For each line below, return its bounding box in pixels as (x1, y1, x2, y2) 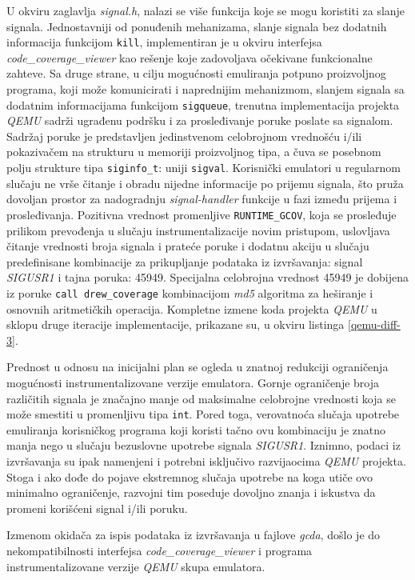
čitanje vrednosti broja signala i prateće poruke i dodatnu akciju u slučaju (6, 238, 369, 254)
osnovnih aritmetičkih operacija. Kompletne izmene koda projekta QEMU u (6, 300, 377, 317)
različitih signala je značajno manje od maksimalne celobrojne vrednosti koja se (6, 390, 396, 406)
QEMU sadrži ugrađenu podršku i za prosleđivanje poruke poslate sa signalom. (6, 112, 393, 129)
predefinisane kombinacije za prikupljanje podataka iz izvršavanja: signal (6, 253, 363, 270)
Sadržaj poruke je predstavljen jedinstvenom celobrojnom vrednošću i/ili (6, 127, 362, 144)
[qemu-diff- (348, 316, 401, 333)
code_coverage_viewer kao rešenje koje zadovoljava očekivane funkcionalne (6, 49, 373, 66)
